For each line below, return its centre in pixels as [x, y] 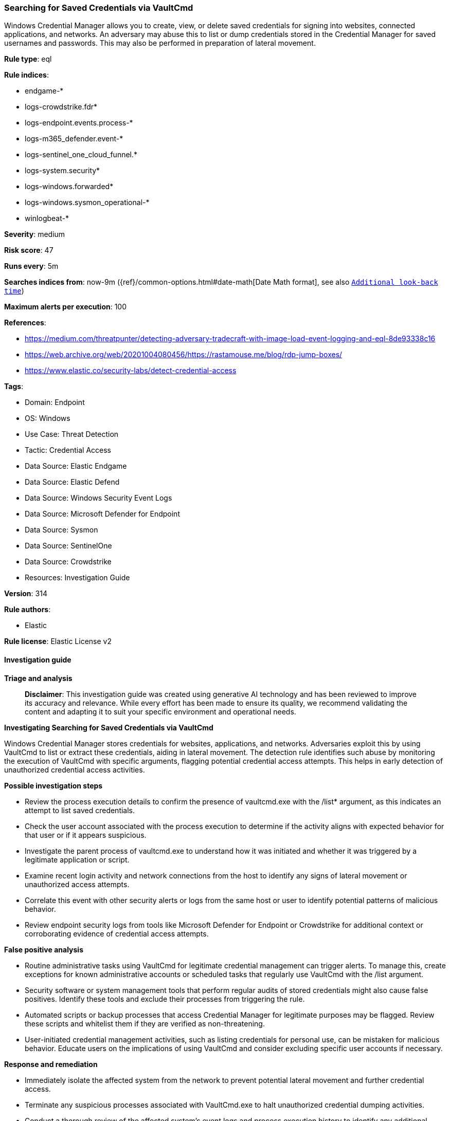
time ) [14, 291]
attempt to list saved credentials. [80, 810]
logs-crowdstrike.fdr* [61, 107]
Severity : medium [35, 234]
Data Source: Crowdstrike [68, 562]
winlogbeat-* [47, 218]
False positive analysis [44, 949]
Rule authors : [28, 610]
